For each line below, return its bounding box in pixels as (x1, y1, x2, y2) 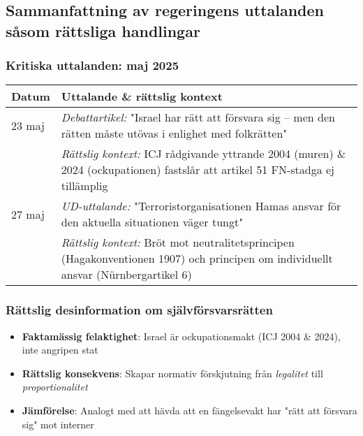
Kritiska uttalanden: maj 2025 (6, 57, 179, 74)
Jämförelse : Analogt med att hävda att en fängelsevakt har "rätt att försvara (22, 402, 357, 417)
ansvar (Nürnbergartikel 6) (61, 266, 192, 283)
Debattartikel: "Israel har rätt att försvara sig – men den (61, 109, 335, 126)
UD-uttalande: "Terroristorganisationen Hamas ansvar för (61, 198, 341, 215)
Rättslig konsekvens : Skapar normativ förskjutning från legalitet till (22, 365, 323, 380)
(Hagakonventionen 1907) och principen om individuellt (61, 250, 333, 267)
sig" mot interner (22, 416, 94, 431)
